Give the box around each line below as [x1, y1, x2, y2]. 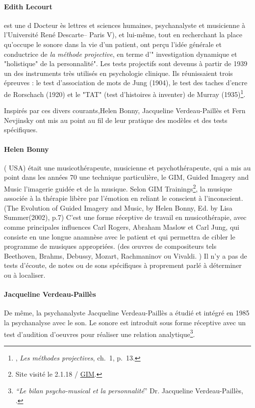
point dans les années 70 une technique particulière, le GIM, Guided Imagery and [4, 172, 249, 182]
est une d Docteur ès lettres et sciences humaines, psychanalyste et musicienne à [4, 20, 246, 30]
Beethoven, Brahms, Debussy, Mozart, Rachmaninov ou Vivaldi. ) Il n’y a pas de [4, 250, 247, 261]
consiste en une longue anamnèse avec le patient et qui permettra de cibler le [4, 231, 235, 241]
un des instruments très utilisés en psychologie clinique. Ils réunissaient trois [4, 68, 233, 78]
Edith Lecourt [4, 1, 52, 11]
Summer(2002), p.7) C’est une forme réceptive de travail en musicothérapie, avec [4, 212, 247, 222]
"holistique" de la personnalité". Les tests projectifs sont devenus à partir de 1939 [4, 58, 248, 69]
